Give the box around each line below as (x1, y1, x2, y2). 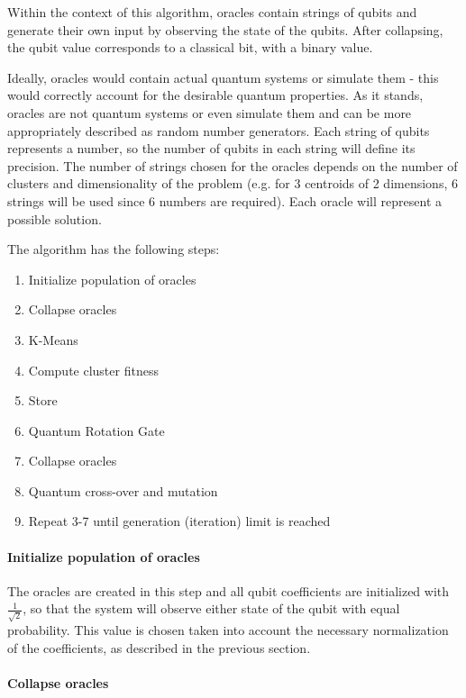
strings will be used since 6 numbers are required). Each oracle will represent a (7, 191, 442, 210)
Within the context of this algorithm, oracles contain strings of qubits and (7, 3, 417, 21)
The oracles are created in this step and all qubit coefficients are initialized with (7, 581, 450, 600)
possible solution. (7, 209, 102, 228)
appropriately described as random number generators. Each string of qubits (7, 121, 430, 140)
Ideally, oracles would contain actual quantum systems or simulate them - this (7, 68, 439, 86)
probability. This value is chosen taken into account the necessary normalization (7, 621, 449, 639)
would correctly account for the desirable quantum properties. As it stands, (7, 86, 424, 104)
